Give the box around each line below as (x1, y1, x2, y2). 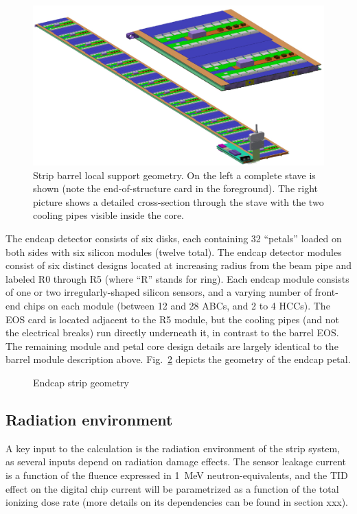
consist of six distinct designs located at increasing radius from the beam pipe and (5, 258, 352, 272)
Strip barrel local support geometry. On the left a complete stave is (33, 167, 316, 182)
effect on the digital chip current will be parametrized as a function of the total (5, 481, 339, 495)
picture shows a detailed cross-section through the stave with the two (33, 194, 324, 209)
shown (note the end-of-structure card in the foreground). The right (33, 181, 318, 196)
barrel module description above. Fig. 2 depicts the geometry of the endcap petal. (5, 352, 351, 366)
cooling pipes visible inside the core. (33, 208, 184, 222)
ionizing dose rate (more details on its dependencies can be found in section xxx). (5, 495, 349, 509)
